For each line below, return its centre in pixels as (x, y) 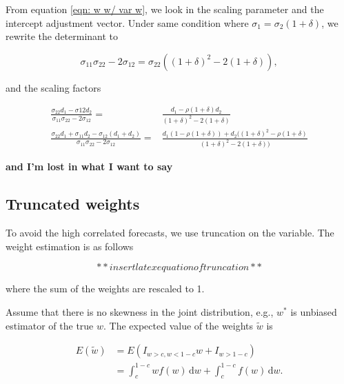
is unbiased (314, 311)
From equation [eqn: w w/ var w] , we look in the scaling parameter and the (165, 9)
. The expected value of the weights (179, 325)
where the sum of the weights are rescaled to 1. (105, 289)
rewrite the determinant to (62, 36)
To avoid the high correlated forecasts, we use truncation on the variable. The (170, 233)
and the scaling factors (53, 87)
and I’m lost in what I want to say (89, 166)
